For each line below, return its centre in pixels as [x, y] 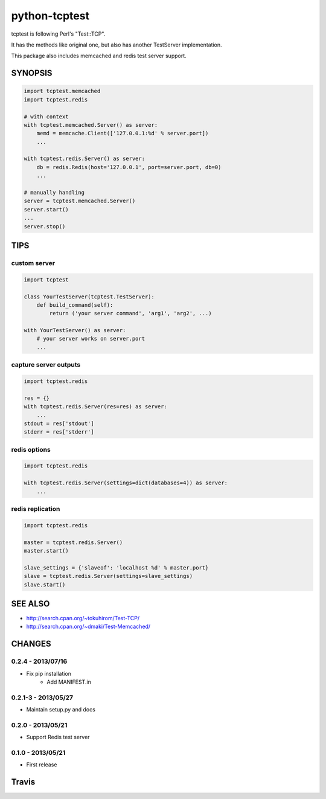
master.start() [46, 550]
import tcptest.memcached [62, 91]
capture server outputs [46, 365]
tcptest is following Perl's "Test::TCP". [58, 34]
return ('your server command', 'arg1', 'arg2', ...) [130, 313]
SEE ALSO [30, 604]
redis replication [36, 509]
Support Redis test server [58, 737]
